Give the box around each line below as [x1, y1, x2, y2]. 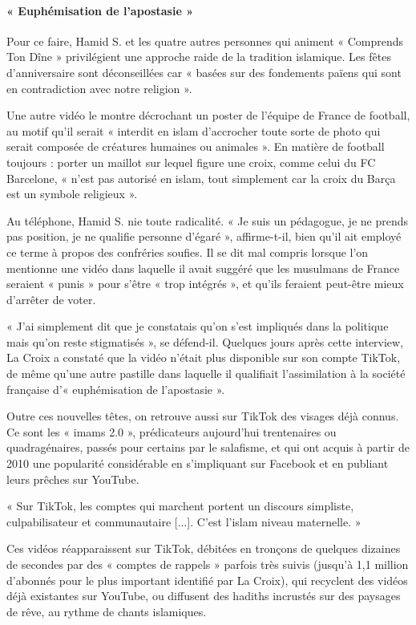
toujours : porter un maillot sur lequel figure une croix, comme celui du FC [6, 153, 376, 170]
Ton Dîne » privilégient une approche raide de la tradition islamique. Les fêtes [6, 48, 391, 65]
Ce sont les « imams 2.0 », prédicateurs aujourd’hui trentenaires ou [6, 423, 337, 440]
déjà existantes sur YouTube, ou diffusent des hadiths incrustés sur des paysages [6, 587, 401, 604]
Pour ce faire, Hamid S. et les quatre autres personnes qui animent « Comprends [6, 32, 404, 49]
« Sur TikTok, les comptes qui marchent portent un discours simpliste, [6, 497, 354, 514]
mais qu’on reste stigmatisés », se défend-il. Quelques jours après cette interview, [6, 333, 404, 350]
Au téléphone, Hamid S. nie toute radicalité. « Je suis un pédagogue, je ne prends [6, 212, 409, 229]
